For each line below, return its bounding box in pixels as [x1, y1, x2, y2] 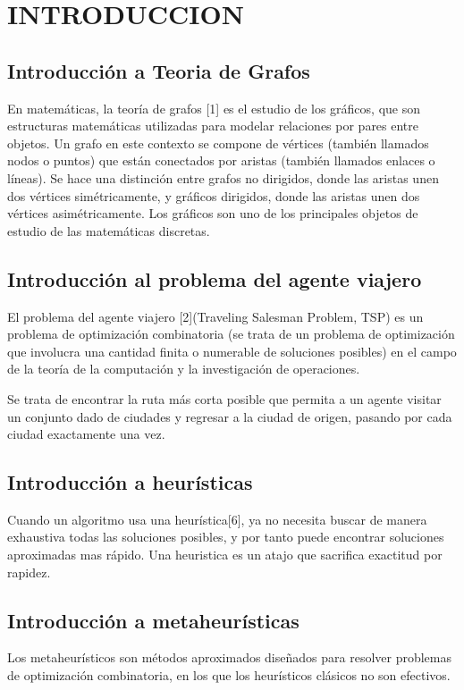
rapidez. [7, 562, 51, 581]
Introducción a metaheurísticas [7, 606, 299, 634]
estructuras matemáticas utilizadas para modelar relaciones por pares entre [7, 116, 419, 135]
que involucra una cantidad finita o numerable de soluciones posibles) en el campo [7, 341, 457, 360]
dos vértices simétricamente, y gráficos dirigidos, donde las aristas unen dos [7, 186, 420, 205]
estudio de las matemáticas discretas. [7, 221, 210, 240]
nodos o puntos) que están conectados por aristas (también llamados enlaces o [7, 151, 435, 170]
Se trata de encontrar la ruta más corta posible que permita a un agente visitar [7, 389, 442, 408]
